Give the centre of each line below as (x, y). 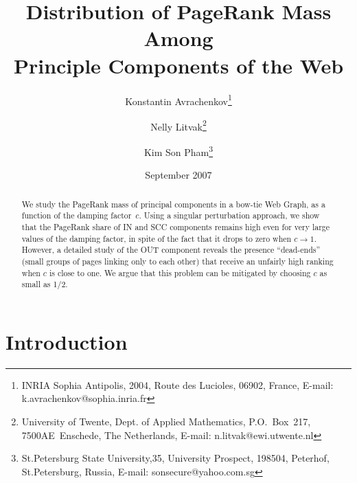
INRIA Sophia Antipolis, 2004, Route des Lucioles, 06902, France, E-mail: (177, 384)
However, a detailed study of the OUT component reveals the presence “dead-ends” (171, 250)
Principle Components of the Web (178, 65)
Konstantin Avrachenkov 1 (178, 100)
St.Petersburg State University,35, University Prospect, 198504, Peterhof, (175, 458)
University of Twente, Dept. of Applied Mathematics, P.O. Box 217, (166, 422)
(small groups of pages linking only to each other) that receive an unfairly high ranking (177, 261)
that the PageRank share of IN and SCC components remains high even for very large (176, 226)
